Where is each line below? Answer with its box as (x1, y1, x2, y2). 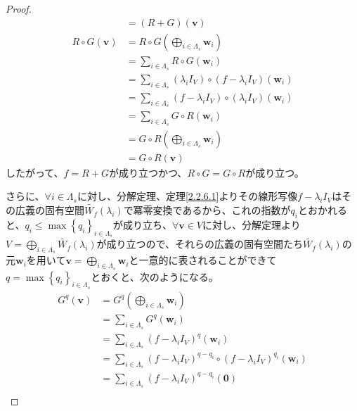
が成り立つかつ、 (108, 165, 188, 179)
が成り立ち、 (112, 217, 172, 232)
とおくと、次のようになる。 (91, 269, 219, 284)
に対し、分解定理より (202, 217, 301, 232)
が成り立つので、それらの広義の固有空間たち (96, 236, 304, 251)
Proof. (6, 1, 32, 15)
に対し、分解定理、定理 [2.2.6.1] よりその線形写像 (77, 189, 298, 203)
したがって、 (6, 165, 64, 179)
